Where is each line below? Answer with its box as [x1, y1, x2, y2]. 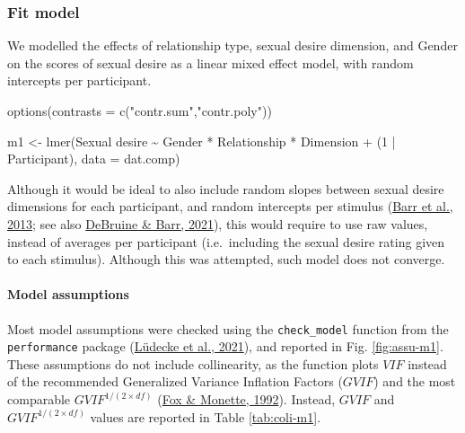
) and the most [373, 372, 456, 391]
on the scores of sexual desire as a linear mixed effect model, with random [7, 53, 414, 72]
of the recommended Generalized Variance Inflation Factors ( [7, 372, 343, 391]
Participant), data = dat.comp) [7, 149, 180, 168]
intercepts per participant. [7, 71, 152, 90]
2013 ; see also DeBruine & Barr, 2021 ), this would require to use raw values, [7, 214, 428, 233]
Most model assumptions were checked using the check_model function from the [7, 319, 449, 338]
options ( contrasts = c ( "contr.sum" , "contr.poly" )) [7, 102, 272, 119]
